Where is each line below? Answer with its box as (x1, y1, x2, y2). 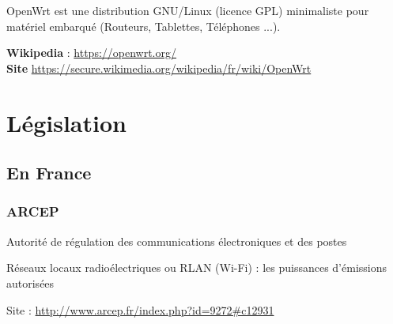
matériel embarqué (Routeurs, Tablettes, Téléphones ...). (6, 17, 281, 34)
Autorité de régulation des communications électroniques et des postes (6, 232, 347, 249)
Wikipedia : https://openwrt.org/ (6, 44, 176, 61)
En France (6, 160, 92, 185)
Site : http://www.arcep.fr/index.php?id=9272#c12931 (6, 301, 274, 318)
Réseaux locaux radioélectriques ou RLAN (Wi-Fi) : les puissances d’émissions (6, 259, 387, 276)
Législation (6, 106, 127, 138)
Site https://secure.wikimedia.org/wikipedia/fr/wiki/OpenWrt (6, 59, 312, 76)
